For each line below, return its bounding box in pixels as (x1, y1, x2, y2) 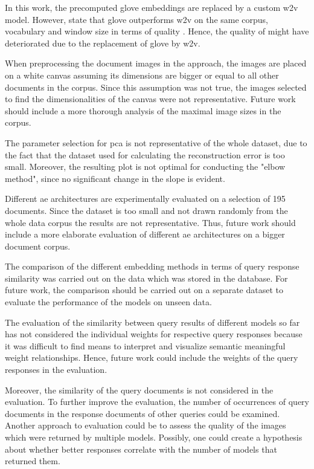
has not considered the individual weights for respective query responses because (5, 328, 303, 340)
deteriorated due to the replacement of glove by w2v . (5, 36, 200, 49)
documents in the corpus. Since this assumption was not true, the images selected (5, 80, 307, 93)
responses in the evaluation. (5, 363, 107, 376)
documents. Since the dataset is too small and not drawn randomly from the (5, 204, 288, 216)
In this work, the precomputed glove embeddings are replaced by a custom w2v (5, 1, 298, 13)
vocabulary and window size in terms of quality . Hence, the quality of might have (5, 25, 309, 37)
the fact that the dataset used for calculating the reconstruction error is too (5, 148, 285, 161)
